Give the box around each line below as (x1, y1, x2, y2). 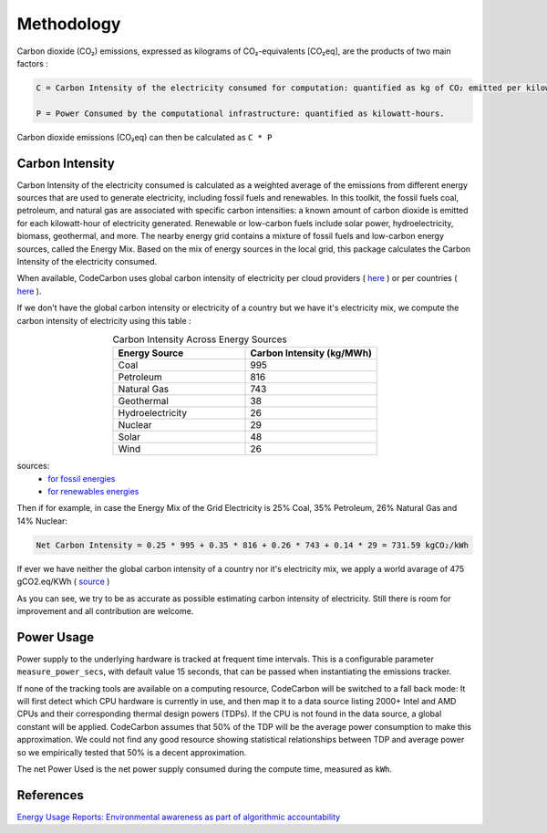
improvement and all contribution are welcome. (16, 605, 194, 616)
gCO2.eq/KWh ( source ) (16, 576, 110, 588)
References (16, 787, 84, 803)
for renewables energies (47, 486, 139, 497)
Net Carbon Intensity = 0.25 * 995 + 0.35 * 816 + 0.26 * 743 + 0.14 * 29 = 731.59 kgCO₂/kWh (36, 539, 470, 550)
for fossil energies (47, 473, 116, 484)
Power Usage (16, 630, 95, 645)
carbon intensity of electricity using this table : (16, 315, 191, 326)
